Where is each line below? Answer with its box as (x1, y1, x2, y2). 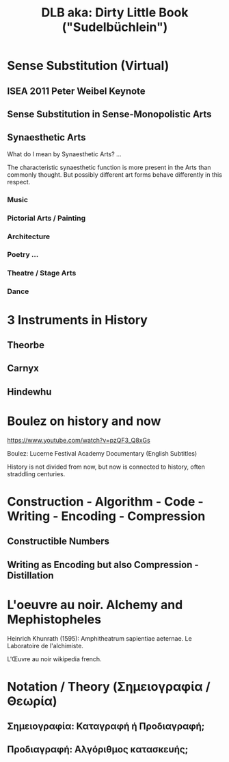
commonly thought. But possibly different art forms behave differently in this (7, 170, 222, 179)
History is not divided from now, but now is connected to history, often (7, 463, 205, 471)
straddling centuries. (7, 469, 66, 478)
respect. (7, 177, 31, 186)
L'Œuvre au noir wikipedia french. (7, 654, 102, 663)
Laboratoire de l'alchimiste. (7, 641, 84, 650)
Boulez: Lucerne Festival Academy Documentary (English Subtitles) (7, 449, 198, 457)
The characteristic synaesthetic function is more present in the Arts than (7, 163, 211, 171)
